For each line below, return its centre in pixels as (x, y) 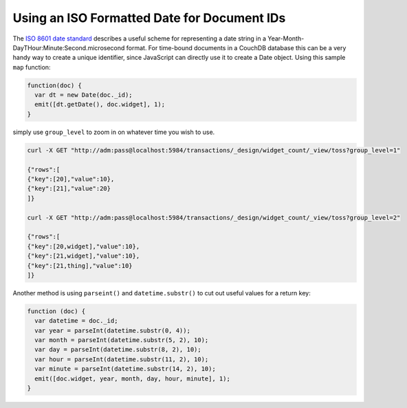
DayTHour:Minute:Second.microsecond (69, 47)
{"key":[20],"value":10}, (71, 179)
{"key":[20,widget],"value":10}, (84, 246)
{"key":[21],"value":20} (69, 189)
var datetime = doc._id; (76, 321)
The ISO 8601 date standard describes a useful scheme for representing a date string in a (140, 38)
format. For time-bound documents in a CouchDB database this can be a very (236, 47)
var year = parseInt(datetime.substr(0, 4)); (112, 330)
